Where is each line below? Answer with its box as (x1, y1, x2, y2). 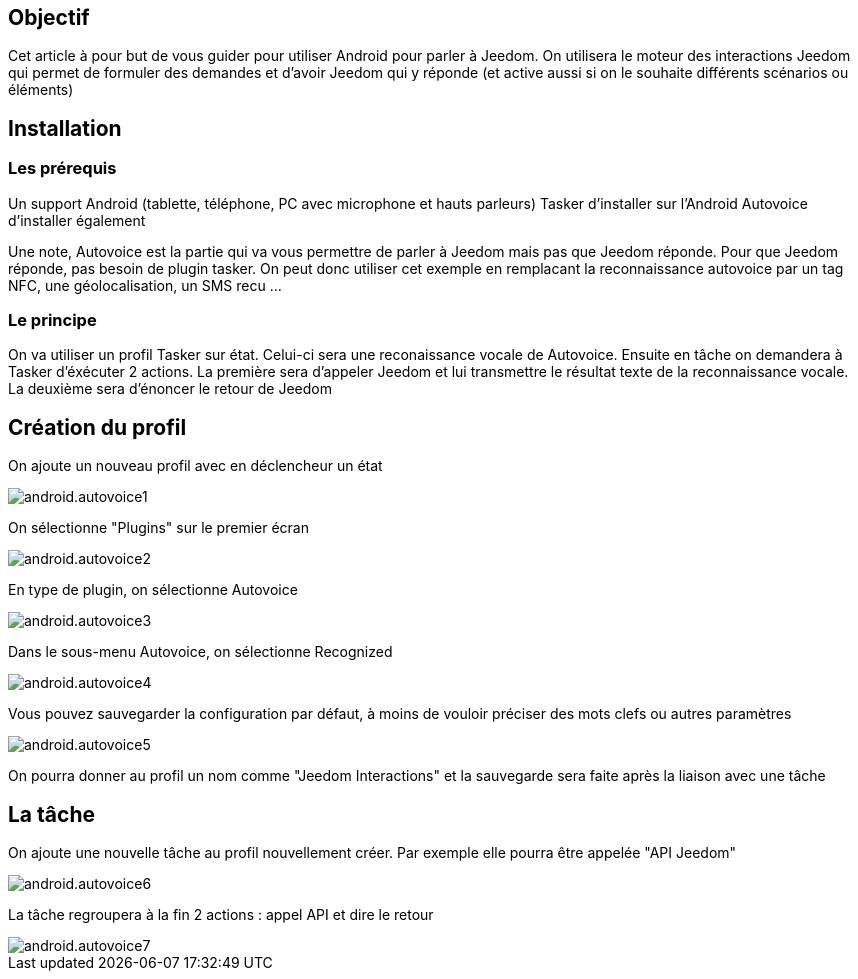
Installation (8, 115, 122, 141)
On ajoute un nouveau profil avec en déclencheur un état (8, 457, 383, 475)
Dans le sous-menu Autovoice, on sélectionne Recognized (8, 643, 393, 661)
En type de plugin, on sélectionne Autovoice (8, 581, 298, 599)
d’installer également (8, 211, 146, 229)
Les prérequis (8, 158, 117, 179)
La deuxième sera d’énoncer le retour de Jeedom (8, 380, 332, 398)
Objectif (8, 5, 90, 30)
